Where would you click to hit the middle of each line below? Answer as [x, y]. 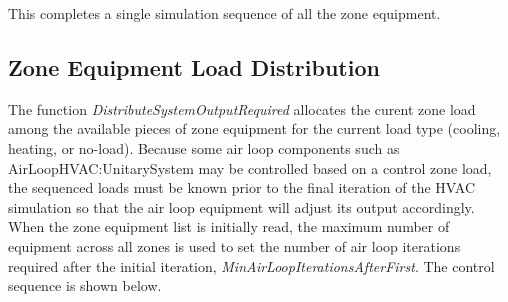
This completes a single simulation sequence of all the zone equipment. [224, 13]
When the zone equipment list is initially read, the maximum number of [229, 226]
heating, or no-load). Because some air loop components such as [204, 147]
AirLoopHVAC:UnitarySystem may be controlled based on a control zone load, [250, 167]
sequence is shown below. [85, 285]
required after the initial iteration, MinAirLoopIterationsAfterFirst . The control [251, 265]
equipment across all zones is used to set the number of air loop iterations [234, 245]
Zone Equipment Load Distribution [194, 66]
